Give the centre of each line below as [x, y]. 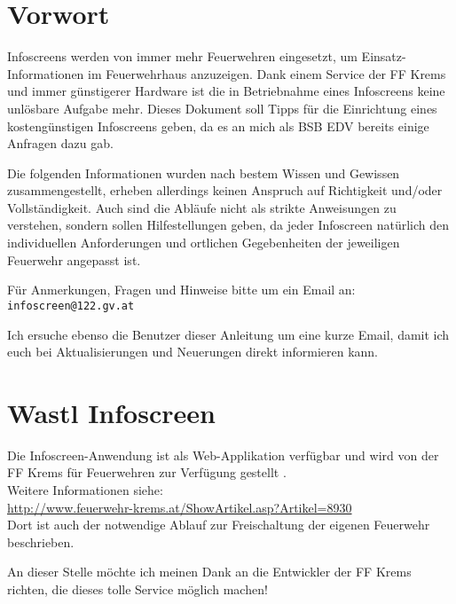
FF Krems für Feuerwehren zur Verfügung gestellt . [147, 472]
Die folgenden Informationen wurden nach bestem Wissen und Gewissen [204, 173]
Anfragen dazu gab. [60, 143]
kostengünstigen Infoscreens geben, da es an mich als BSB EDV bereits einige [218, 126]
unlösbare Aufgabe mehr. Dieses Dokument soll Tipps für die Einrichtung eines [222, 108]
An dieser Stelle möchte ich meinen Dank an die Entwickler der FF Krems [209, 572]
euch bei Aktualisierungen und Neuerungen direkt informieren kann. [193, 352]
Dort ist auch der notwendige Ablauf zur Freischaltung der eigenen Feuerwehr [219, 525]
